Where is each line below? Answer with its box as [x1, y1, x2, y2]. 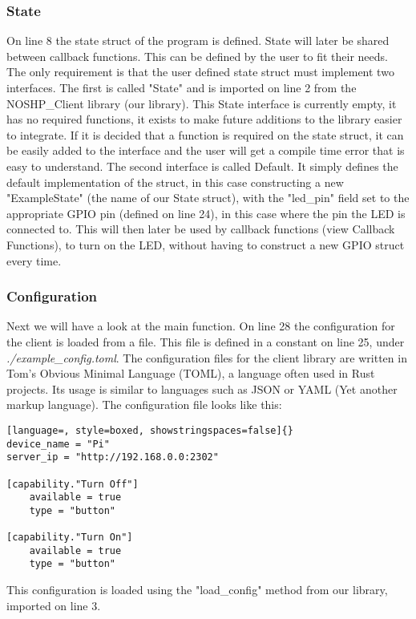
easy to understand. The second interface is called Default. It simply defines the [6, 157, 398, 174]
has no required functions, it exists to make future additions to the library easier [6, 111, 402, 127]
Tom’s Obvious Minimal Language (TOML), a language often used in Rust [6, 365, 375, 382]
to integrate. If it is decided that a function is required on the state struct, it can [6, 126, 404, 143]
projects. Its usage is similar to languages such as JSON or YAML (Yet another [6, 380, 398, 397]
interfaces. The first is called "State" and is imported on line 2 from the [6, 79, 357, 95]
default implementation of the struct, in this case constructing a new [6, 173, 344, 190]
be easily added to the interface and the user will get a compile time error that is [6, 142, 405, 159]
